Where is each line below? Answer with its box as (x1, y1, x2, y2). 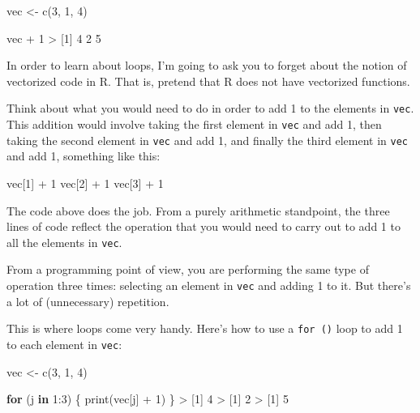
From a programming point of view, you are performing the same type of (6, 261, 369, 278)
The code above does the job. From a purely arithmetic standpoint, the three (6, 202, 390, 219)
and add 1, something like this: (6, 147, 161, 164)
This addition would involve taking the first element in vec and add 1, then (6, 116, 382, 133)
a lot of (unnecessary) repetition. (6, 292, 169, 309)
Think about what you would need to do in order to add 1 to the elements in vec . (6, 100, 414, 117)
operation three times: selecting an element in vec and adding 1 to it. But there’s (6, 276, 411, 293)
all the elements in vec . (6, 233, 122, 250)
